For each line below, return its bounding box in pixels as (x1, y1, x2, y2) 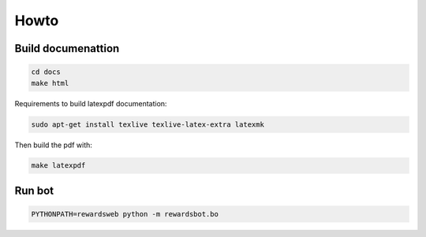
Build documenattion (14, 42, 120, 55)
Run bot (14, 183, 54, 197)
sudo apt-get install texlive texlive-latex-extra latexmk (31, 120, 264, 129)
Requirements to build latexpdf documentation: (14, 98, 167, 108)
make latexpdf (31, 161, 86, 170)
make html (31, 79, 69, 87)
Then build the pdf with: (14, 140, 92, 150)
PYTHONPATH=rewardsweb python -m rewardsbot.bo (31, 209, 219, 219)
